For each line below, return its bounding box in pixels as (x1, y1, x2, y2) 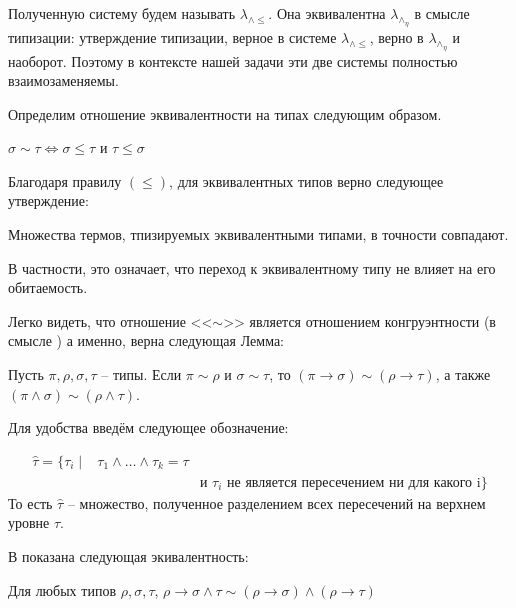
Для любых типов (8, 579, 116, 600)
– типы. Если (101, 364, 182, 385)
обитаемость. (8, 277, 88, 298)
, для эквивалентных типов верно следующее (169, 170, 444, 191)
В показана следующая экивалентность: (8, 546, 249, 567)
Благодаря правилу (8, 170, 122, 191)
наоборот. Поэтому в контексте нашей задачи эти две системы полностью (8, 50, 458, 71)
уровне (8, 512, 50, 533)
